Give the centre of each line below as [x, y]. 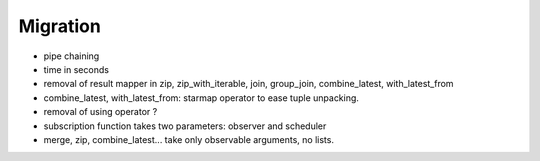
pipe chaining [71, 56]
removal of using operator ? [100, 112]
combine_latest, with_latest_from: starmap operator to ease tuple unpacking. [201, 97]
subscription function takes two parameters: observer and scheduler [185, 126]
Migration [60, 26]
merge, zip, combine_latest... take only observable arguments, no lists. [189, 139]
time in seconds [76, 69]
